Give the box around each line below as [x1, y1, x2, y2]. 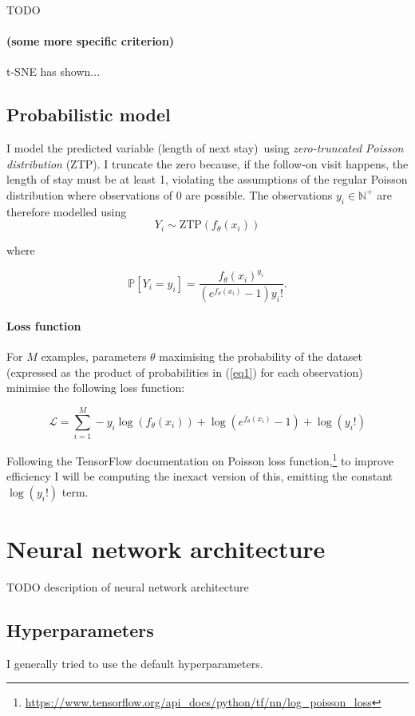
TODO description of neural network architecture [6, 579, 249, 595]
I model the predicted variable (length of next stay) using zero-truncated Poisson [6, 140, 404, 156]
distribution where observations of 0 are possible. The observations [6, 186, 333, 203]
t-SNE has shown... [6, 63, 101, 80]
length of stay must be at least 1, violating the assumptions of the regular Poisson [6, 171, 408, 188]
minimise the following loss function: [6, 379, 185, 396]
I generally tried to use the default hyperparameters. [6, 655, 263, 671]
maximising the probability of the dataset [159, 348, 362, 365]
